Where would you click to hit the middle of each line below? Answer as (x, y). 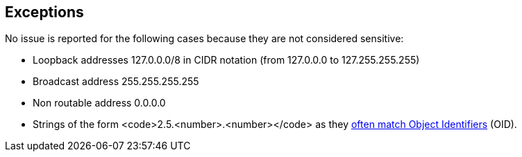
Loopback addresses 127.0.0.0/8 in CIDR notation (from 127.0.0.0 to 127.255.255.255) (226, 60)
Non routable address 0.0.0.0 (99, 103)
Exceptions (44, 12)
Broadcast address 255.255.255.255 (116, 82)
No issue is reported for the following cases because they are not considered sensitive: (204, 39)
